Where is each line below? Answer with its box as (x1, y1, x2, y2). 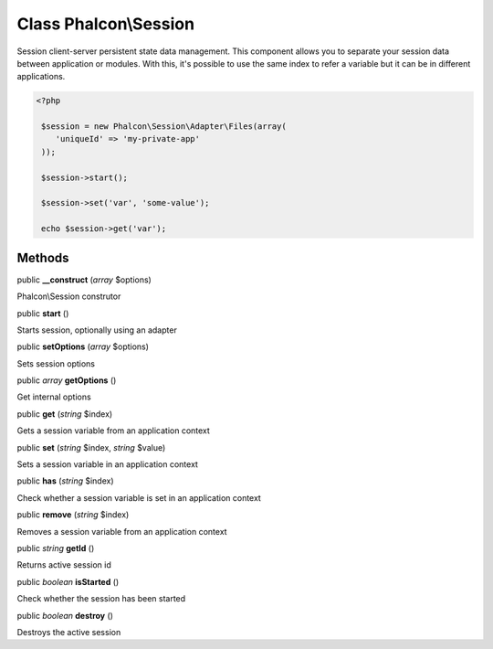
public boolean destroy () (16, 610, 114, 621)
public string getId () (16, 542, 95, 553)
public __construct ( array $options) (16, 274, 152, 285)
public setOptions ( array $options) (16, 341, 150, 352)
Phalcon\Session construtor (16, 291, 121, 302)
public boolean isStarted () (16, 576, 120, 587)
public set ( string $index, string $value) (16, 442, 166, 452)
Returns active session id (16, 559, 111, 570)
